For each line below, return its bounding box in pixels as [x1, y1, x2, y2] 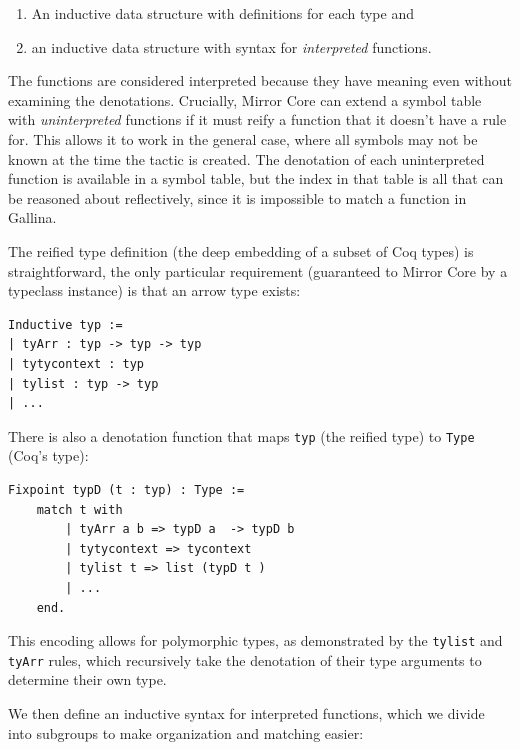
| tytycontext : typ [8, 356, 145, 371]
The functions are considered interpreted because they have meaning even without [8, 70, 512, 91]
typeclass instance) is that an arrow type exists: [8, 280, 301, 301]
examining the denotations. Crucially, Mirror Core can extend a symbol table [8, 89, 482, 110]
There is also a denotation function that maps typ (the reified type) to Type [8, 425, 475, 446]
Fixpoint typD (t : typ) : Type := [8, 482, 245, 497]
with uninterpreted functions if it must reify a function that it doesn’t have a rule [8, 109, 507, 130]
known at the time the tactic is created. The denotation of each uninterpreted [8, 148, 485, 169]
